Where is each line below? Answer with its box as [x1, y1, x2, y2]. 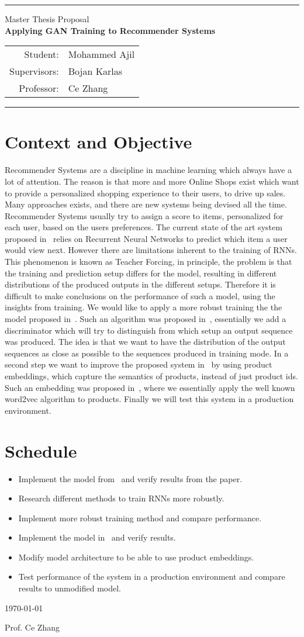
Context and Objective [5, 130, 192, 154]
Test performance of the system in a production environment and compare [18, 570, 285, 583]
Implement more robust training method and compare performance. [18, 511, 262, 524]
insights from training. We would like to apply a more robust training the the [5, 301, 282, 313]
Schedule [5, 438, 77, 462]
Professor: [19, 81, 59, 95]
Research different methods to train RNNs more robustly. [18, 492, 224, 504]
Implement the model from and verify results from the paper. [18, 472, 243, 484]
